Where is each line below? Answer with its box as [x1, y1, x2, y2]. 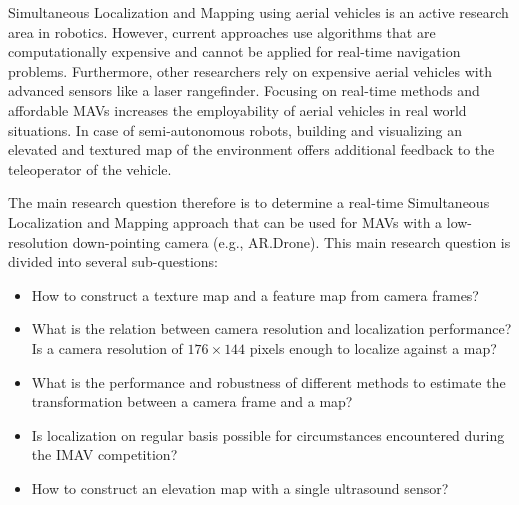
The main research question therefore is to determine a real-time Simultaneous [8, 192, 490, 213]
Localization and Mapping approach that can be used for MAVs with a [8, 211, 443, 232]
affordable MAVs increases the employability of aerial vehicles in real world [8, 99, 467, 120]
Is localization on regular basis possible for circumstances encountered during [31, 424, 505, 445]
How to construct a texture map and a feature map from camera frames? [31, 284, 479, 305]
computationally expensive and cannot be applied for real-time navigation [8, 41, 461, 62]
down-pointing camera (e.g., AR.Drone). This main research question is [72, 231, 511, 252]
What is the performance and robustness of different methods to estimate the [31, 371, 506, 392]
